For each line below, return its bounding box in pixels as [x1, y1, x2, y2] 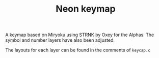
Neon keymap [56, 3, 116, 15]
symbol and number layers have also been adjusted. [5, 37, 115, 43]
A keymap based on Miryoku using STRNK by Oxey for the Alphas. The [5, 32, 154, 38]
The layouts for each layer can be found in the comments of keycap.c [5, 47, 150, 53]
